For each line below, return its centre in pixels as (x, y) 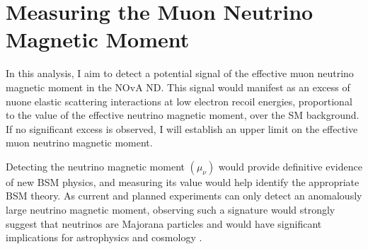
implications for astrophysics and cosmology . (104, 237)
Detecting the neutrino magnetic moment (95, 166)
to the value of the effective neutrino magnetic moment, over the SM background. (183, 115)
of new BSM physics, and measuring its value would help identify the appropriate (183, 181)
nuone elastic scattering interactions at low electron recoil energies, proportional (179, 101)
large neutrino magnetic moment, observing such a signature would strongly (171, 210)
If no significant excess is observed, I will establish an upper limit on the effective (182, 128)
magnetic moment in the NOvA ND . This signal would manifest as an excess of (178, 87)
